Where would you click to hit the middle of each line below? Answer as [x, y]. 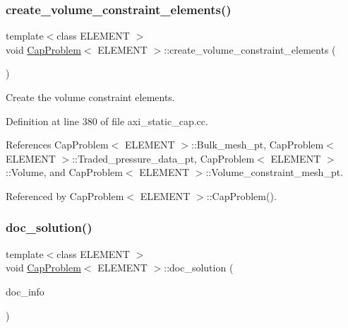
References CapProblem [57, 145]
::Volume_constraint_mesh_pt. [275, 172]
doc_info [25, 291]
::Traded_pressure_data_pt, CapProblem [163, 158]
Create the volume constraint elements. [90, 97]
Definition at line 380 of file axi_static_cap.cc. [107, 121]
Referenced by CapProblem [65, 195]
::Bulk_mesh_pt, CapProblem [258, 145]
